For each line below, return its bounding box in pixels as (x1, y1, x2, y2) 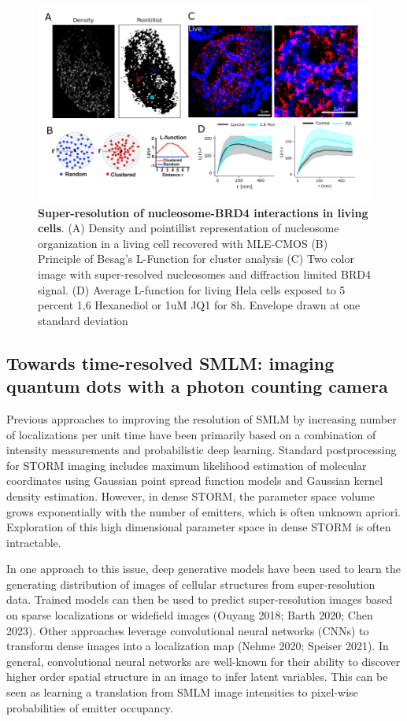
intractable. (6, 534, 61, 550)
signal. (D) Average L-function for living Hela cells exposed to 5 (38, 281, 346, 298)
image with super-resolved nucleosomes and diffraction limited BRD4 (38, 265, 371, 282)
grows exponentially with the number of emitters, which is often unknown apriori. (6, 503, 401, 519)
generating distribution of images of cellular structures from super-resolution (6, 575, 376, 592)
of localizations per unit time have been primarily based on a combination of (6, 426, 376, 442)
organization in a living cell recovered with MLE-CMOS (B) (38, 235, 328, 251)
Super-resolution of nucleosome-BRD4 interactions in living (38, 204, 368, 220)
